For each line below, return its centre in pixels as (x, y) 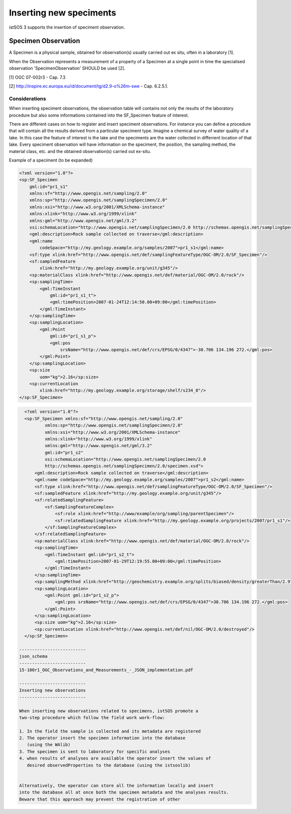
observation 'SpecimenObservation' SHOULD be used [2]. (67, 68)
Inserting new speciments (63, 13)
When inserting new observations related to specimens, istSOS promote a (109, 711)
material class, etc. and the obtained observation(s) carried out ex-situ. (80, 151)
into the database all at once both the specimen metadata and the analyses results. (124, 792)
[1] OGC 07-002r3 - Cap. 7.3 (37, 77)
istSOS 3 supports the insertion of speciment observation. (67, 27)
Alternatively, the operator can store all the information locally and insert (116, 785)
